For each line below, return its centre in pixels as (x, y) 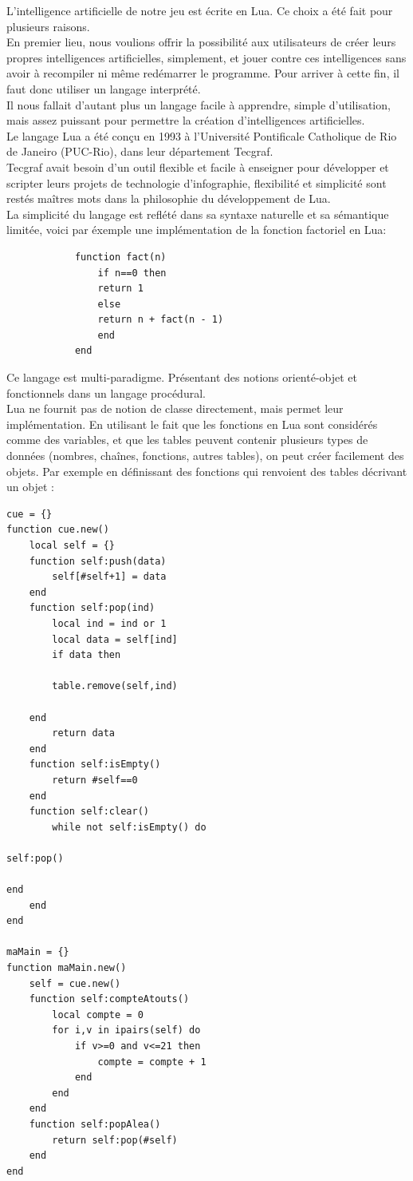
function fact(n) (120, 257)
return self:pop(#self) (115, 1140)
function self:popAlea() (95, 1124)
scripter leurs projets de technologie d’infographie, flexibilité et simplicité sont (197, 182)
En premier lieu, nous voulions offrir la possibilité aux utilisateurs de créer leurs (201, 42)
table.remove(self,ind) (115, 686)
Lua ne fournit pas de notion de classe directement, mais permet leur (175, 408)
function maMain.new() (67, 968)
